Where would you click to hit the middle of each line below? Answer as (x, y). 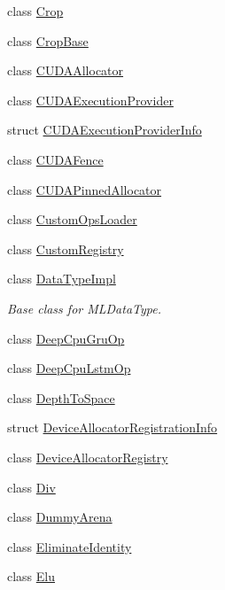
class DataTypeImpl (62, 279)
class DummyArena (60, 517)
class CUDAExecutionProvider (90, 100)
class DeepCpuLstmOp (69, 368)
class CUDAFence (55, 159)
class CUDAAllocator (66, 70)
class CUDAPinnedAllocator (85, 189)
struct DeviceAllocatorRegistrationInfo (112, 427)
